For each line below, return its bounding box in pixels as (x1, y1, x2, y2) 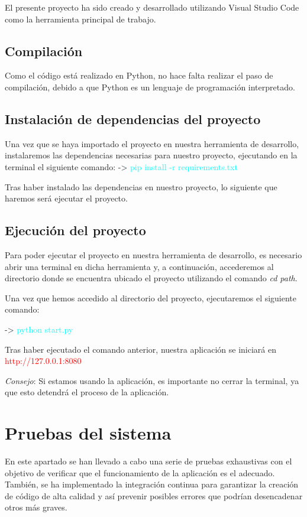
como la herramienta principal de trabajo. (5, 12, 156, 25)
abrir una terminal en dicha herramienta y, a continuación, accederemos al (5, 260, 274, 272)
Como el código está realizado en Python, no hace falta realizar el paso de (5, 69, 273, 82)
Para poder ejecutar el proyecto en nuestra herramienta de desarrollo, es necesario (5, 248, 302, 261)
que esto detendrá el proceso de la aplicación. (5, 386, 169, 398)
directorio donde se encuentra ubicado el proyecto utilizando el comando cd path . (5, 272, 298, 284)
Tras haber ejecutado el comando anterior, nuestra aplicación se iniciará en (5, 343, 276, 355)
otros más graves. (5, 501, 67, 513)
